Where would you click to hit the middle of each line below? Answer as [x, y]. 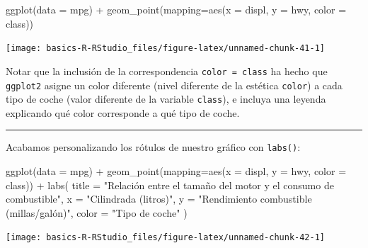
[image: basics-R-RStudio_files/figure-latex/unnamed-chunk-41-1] [166, 49]
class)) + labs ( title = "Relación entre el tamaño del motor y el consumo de [170, 185]
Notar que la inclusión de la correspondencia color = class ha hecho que [167, 71]
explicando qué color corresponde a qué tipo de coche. [123, 112]
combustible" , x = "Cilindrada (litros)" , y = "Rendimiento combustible [159, 199]
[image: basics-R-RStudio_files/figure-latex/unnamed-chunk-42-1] [166, 238]
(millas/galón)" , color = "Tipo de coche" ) [97, 212]
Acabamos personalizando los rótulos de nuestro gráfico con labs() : [153, 147]
